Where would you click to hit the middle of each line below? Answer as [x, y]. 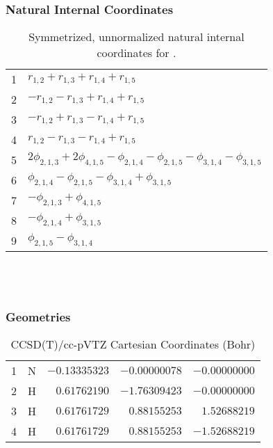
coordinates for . [136, 53]
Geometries [38, 316]
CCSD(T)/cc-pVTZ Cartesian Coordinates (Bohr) [133, 344]
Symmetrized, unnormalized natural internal [136, 37]
